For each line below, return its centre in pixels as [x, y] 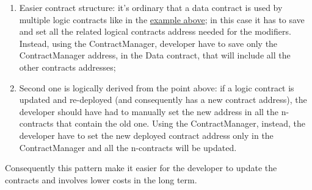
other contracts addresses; [67, 67]
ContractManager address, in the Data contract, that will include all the [155, 55]
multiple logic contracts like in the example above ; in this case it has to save [162, 19]
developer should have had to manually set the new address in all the [149, 111]
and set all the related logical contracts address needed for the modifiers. [155, 31]
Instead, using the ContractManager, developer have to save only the [148, 43]
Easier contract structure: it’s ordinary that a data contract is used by [151, 7]
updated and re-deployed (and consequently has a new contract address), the [163, 100]
